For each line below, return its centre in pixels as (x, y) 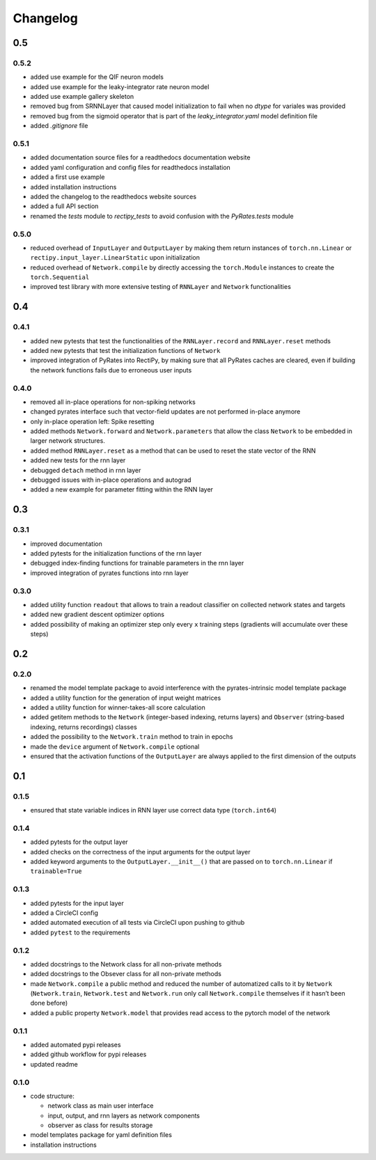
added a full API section (64, 206)
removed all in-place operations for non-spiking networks (113, 402)
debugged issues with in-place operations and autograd (111, 480)
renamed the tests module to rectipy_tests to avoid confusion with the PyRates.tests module (162, 216)
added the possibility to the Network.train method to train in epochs (132, 737)
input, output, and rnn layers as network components (124, 1115)
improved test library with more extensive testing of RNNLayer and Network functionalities (161, 287)
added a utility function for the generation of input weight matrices (126, 698)
